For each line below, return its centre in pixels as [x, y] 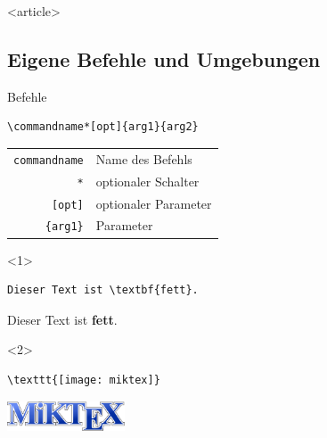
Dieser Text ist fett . [62, 319]
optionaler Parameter [154, 203]
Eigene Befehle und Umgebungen [164, 58]
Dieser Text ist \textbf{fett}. [103, 290]
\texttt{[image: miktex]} [84, 380]
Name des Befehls [144, 158]
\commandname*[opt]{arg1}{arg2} [103, 127]
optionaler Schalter [147, 181]
